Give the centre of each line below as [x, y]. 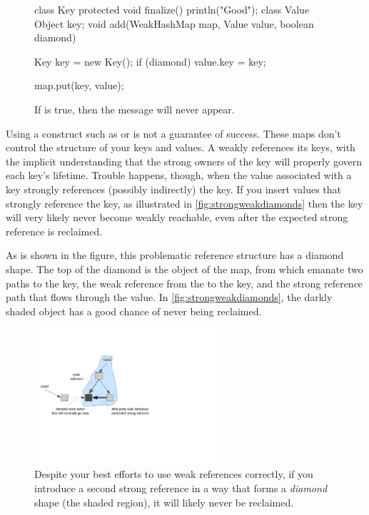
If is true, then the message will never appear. [135, 109]
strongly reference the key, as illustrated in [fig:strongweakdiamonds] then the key [184, 203]
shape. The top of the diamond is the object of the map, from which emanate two [184, 269]
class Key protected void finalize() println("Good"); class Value [172, 9]
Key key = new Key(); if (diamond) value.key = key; [150, 61]
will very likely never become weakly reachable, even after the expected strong [177, 217]
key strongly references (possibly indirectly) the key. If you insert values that [174, 189]
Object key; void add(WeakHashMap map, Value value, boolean [174, 23]
